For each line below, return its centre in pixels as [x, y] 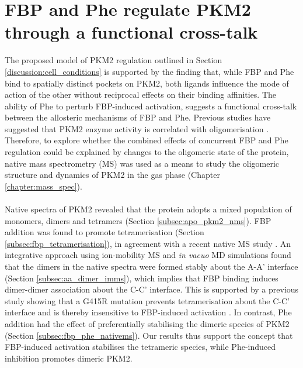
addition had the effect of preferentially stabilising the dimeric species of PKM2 [147, 323]
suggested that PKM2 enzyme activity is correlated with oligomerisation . [137, 128]
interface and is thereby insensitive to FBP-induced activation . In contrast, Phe [148, 312]
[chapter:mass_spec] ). [43, 186]
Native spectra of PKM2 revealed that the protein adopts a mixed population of [148, 209]
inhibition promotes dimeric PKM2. [69, 358]
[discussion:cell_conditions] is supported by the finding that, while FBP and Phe [149, 71]
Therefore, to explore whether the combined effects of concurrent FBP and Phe [147, 140]
